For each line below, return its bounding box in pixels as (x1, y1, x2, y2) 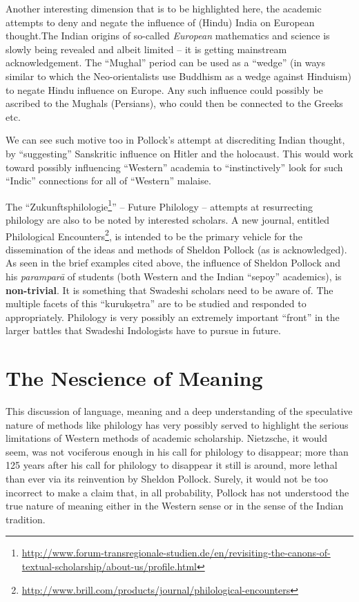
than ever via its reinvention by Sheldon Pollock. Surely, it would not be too (6, 472, 329, 486)
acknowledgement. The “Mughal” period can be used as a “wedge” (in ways (6, 55, 325, 70)
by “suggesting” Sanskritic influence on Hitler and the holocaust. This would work (6, 146, 353, 160)
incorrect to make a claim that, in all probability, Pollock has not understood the (6, 485, 349, 499)
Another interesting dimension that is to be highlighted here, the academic (6, 1, 322, 15)
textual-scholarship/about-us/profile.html (21, 559, 197, 574)
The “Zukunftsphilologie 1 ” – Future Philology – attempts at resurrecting (6, 197, 313, 213)
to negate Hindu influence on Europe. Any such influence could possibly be (6, 82, 323, 97)
